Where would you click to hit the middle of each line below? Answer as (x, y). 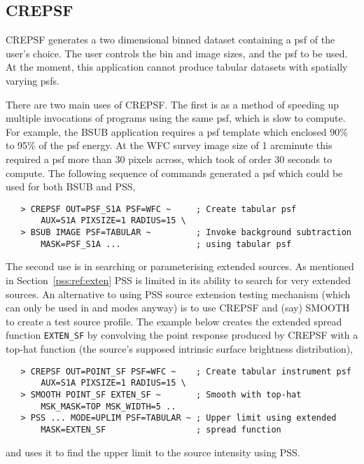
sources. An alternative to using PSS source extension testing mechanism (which (178, 294)
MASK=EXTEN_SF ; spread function (161, 429)
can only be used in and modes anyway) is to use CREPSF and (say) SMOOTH (178, 308)
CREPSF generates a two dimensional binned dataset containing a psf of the (170, 40)
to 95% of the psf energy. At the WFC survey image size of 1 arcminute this (169, 145)
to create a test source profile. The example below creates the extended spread (174, 321)
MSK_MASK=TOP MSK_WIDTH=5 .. (108, 406)
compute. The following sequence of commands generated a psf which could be (174, 173)
